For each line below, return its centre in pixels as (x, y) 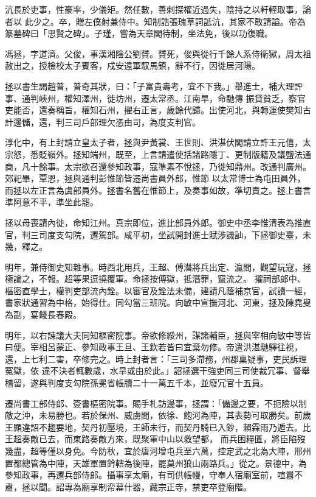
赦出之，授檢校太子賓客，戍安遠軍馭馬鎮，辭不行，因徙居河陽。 (132, 65)
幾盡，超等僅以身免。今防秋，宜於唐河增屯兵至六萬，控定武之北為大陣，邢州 (158, 451)
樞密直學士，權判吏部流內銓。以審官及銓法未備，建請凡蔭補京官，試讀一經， (158, 290)
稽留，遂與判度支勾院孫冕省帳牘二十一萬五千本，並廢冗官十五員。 (137, 383)
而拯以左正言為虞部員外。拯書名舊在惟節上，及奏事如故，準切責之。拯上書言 (158, 190)
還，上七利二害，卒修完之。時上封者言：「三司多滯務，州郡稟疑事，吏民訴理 (156, 358)
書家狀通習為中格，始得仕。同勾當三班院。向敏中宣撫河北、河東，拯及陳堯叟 (158, 302)
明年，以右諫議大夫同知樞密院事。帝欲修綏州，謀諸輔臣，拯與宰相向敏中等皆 (158, 335)
